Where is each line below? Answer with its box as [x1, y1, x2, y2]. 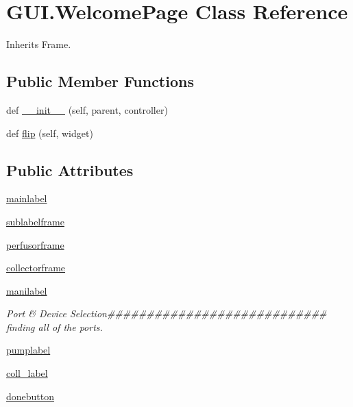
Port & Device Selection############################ [6, 306, 327, 321]
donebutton [6, 388, 55, 403]
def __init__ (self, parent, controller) [6, 102, 168, 116]
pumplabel [6, 343, 51, 357]
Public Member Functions [6, 71, 194, 92]
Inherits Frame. [6, 37, 71, 51]
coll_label [6, 366, 48, 380]
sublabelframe [6, 214, 64, 228]
